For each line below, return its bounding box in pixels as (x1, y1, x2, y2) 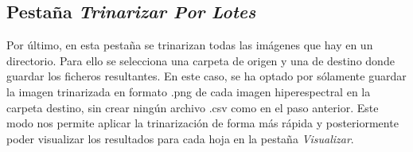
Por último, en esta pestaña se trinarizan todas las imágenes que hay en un (6, 37, 373, 53)
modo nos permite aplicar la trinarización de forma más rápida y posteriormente (6, 115, 399, 131)
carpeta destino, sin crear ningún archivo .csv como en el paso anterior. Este (6, 99, 379, 115)
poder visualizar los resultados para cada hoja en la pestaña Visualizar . (6, 130, 354, 146)
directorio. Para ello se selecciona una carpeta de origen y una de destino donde (6, 52, 395, 68)
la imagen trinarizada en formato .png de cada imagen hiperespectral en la (6, 83, 371, 99)
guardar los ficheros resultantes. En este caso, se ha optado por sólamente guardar (6, 68, 407, 84)
